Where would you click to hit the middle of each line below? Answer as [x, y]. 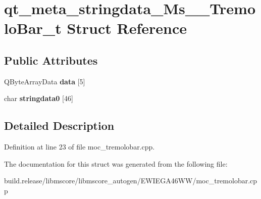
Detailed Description [59, 126]
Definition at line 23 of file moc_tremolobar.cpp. [80, 147]
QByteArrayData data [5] [45, 81]
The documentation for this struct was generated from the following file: [116, 163]
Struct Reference [127, 28]
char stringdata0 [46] [39, 98]
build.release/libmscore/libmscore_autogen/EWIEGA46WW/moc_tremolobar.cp [131, 181]
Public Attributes [51, 60]
